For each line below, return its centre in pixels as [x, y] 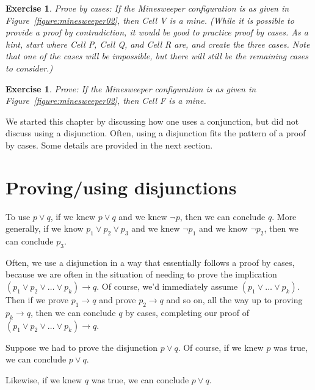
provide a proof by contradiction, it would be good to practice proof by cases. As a [157, 32]
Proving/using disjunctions [121, 187]
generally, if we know [45, 228]
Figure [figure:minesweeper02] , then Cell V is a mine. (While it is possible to [150, 20]
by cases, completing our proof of [187, 312]
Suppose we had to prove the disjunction [82, 347]
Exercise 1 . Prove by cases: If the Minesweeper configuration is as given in [147, 8]
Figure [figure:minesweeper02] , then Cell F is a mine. [106, 101]
